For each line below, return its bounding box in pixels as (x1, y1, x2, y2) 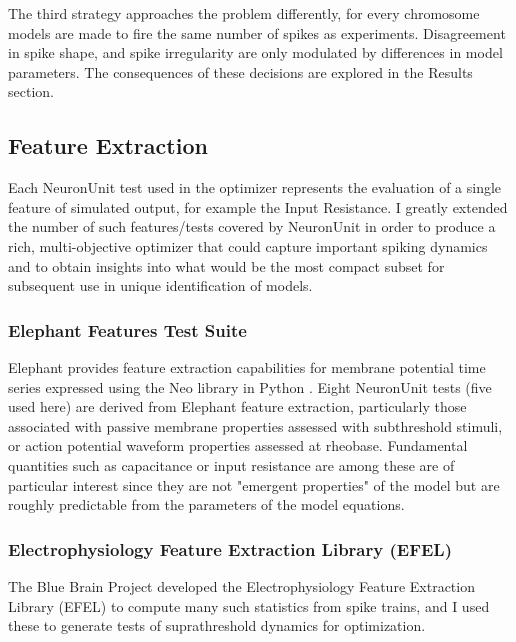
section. (8, 81, 54, 102)
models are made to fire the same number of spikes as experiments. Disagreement (8, 22, 506, 43)
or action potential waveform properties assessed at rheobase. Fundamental (8, 435, 468, 456)
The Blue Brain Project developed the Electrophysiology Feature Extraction (8, 575, 475, 596)
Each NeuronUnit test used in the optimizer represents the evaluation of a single (8, 177, 502, 198)
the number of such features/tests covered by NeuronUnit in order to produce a (8, 216, 496, 237)
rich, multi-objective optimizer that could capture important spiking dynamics (8, 235, 488, 256)
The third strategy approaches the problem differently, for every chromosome (8, 3, 480, 23)
